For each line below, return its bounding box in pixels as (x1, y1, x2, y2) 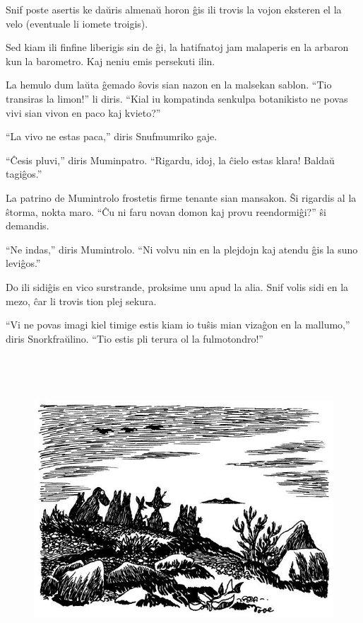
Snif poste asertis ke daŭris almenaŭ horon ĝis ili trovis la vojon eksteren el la (6, 2, 342, 16)
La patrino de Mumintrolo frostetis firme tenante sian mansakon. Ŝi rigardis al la (6, 190, 357, 205)
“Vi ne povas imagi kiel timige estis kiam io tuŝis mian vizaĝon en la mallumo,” (6, 317, 350, 332)
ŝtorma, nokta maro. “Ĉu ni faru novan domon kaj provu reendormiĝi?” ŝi (6, 204, 326, 219)
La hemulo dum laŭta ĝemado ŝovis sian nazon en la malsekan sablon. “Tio (6, 77, 332, 92)
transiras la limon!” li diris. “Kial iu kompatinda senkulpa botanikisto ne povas (6, 91, 348, 105)
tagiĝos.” (6, 166, 42, 181)
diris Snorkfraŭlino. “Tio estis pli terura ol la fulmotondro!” (6, 331, 263, 345)
